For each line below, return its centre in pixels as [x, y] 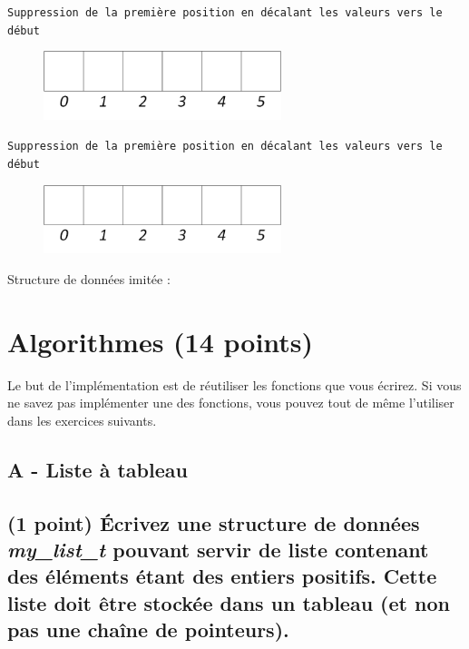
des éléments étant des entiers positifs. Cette [222, 576]
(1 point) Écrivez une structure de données [214, 522]
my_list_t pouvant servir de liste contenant [218, 550]
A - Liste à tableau [98, 469]
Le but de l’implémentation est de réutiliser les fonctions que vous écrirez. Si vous [234, 384]
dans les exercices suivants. [82, 420]
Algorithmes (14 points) [161, 341]
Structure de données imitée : [89, 278]
